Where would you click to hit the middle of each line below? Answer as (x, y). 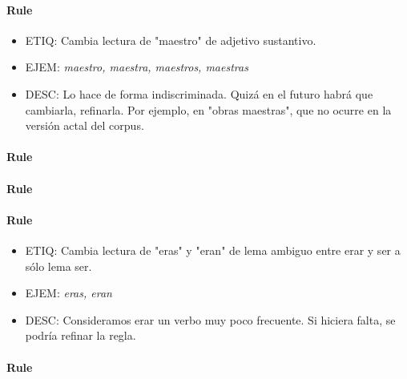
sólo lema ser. (58, 266)
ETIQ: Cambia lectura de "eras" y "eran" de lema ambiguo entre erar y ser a (213, 250)
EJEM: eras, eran (69, 293)
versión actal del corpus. (85, 125)
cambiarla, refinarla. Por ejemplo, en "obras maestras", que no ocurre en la (208, 109)
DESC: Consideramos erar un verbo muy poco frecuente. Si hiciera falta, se (210, 319)
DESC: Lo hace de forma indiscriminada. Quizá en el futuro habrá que (199, 93)
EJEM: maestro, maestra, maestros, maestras (137, 67)
